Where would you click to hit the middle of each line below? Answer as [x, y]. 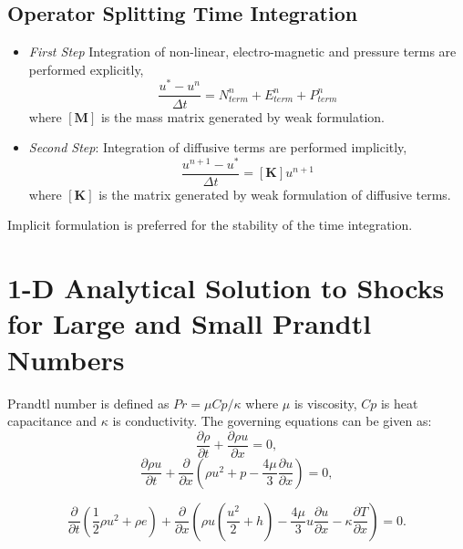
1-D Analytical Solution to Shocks [226, 288]
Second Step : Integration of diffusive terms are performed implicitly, [218, 147]
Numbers [66, 359]
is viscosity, [325, 403]
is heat [399, 403]
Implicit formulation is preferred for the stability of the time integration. [210, 225]
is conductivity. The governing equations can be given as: [272, 421]
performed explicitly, [86, 69]
